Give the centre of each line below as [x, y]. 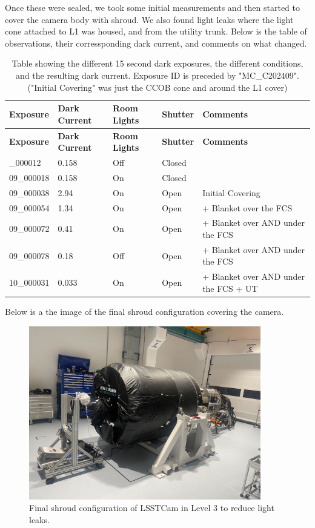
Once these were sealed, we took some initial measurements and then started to [152, 7]
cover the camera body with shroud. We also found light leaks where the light [149, 19]
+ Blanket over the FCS [247, 207]
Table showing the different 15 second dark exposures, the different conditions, [157, 63]
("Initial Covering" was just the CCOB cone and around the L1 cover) [157, 87]
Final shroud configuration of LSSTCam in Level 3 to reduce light [152, 508]
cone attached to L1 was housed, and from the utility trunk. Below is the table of [156, 31]
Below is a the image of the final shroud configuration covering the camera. [144, 311]
